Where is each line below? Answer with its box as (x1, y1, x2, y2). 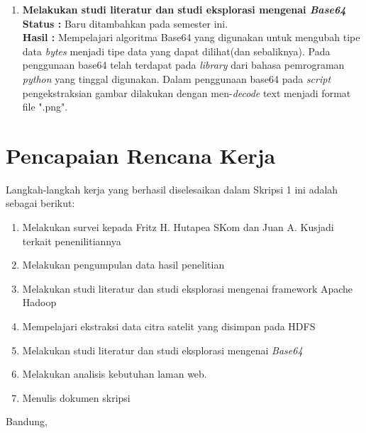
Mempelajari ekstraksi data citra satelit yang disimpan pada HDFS (22, 319, 316, 334)
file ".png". (22, 99, 68, 114)
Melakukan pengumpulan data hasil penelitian (22, 257, 225, 272)
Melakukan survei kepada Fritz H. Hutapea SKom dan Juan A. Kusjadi (22, 220, 334, 235)
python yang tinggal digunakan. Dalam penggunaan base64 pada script (22, 71, 331, 86)
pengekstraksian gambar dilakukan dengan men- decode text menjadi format (22, 85, 351, 100)
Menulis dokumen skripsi (22, 390, 131, 405)
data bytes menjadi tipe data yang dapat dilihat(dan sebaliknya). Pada (22, 43, 331, 58)
